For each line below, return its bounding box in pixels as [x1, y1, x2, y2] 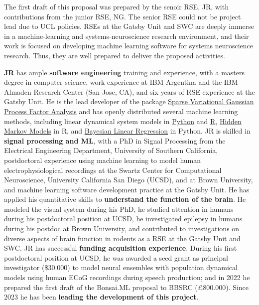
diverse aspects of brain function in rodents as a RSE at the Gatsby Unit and [4, 233, 241, 243]
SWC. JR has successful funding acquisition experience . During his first [4, 243, 237, 253]
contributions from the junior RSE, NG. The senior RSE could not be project [4, 11, 241, 21]
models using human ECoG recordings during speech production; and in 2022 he [4, 272, 250, 283]
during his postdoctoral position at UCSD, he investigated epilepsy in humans [4, 213, 243, 224]
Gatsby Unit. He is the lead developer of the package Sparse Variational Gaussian [4, 96, 254, 107]
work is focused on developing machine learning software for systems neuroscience [4, 40, 254, 51]
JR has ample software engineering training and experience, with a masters [4, 67, 245, 77]
